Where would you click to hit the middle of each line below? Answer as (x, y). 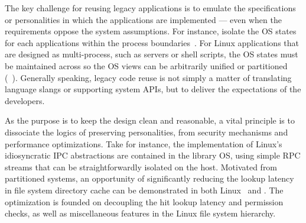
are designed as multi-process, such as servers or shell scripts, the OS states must (152, 54)
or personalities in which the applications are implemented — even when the (143, 19)
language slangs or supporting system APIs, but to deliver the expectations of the (153, 89)
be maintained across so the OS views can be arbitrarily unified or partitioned (146, 65)
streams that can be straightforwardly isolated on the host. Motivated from (141, 167)
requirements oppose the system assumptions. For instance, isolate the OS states (151, 31)
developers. (25, 100)
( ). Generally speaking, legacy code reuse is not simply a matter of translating (148, 77)
